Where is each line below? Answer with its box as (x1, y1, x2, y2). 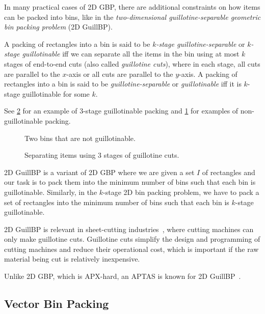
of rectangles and (202, 166, 255, 177)
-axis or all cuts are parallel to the (66, 68, 173, 79)
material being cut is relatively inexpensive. (4, 253, 140, 264)
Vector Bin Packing (4, 296, 109, 311)
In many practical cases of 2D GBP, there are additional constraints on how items (4, 2, 260, 12)
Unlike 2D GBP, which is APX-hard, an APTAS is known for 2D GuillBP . (4, 271, 241, 281)
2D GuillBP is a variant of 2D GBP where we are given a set (4, 166, 195, 177)
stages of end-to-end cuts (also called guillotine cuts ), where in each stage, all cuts (4, 58, 260, 69)
